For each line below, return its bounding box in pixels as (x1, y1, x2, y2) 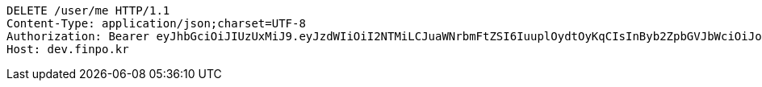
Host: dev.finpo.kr (6, 43, 129, 56)
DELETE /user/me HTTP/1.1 (6, 4, 170, 17)
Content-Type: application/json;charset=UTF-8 (6, 17, 306, 30)
